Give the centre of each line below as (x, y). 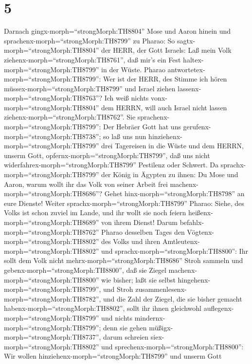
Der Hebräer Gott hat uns (142, 127)
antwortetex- (186, 69)
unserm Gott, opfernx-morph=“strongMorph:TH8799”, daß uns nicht (107, 155)
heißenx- (200, 212)
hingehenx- (194, 279)
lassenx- (189, 88)
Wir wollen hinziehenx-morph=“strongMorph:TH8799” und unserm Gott (113, 356)
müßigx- (161, 327)
